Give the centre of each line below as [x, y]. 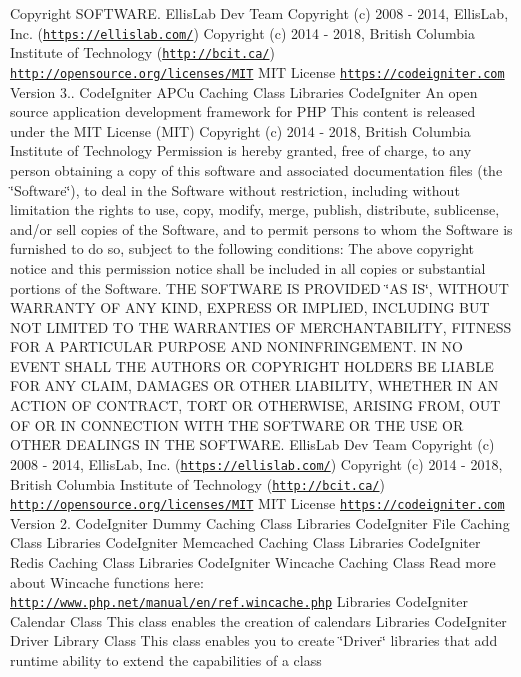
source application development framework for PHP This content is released [243, 111]
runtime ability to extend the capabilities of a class [166, 660]
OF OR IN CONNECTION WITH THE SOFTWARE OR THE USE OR [237, 424]
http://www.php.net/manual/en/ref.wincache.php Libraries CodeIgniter [239, 601]
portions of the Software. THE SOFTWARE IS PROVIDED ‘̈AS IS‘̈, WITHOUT [259, 287]
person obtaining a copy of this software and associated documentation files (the [256, 169]
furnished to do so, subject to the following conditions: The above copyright [242, 248]
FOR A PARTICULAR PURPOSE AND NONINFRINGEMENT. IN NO [236, 346]
